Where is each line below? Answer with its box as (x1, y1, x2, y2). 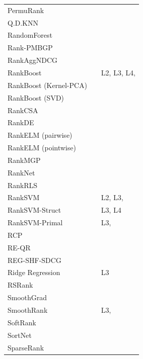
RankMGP (8, 154, 41, 165)
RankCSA (8, 105, 38, 115)
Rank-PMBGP (8, 42, 53, 53)
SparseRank (8, 342, 44, 352)
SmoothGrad (8, 292, 47, 303)
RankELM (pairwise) (8, 130, 73, 140)
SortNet (8, 329, 32, 340)
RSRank (8, 280, 33, 290)
